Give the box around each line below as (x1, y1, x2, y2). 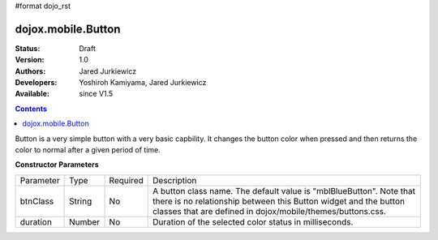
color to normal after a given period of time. (15, 145, 161, 155)
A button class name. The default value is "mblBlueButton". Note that (152, 185, 416, 196)
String (69, 195, 92, 207)
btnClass (19, 195, 54, 207)
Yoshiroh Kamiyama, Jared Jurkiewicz (79, 78, 207, 88)
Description (152, 174, 197, 186)
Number (69, 216, 101, 227)
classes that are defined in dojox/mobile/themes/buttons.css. (152, 205, 387, 216)
